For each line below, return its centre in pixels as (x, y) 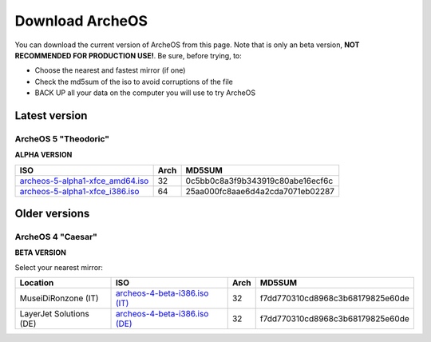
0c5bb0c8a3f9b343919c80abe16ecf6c (259, 181)
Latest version (51, 115)
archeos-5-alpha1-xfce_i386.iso (79, 191)
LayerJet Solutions (54, 314)
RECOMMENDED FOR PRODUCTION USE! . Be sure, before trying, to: (129, 55)
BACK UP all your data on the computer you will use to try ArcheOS (145, 93)
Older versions (52, 214)
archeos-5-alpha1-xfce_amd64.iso (84, 181)
